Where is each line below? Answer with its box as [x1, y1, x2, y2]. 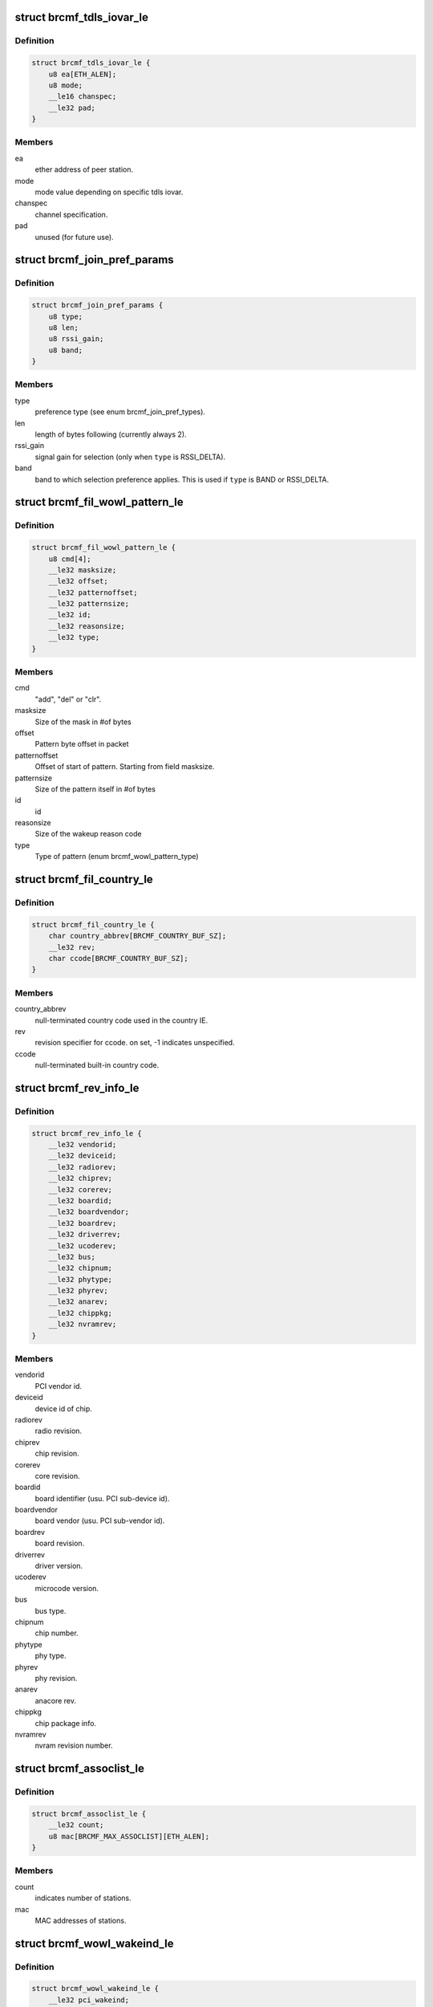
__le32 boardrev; [48, 1219, 117, 1227]
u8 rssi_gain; [48, 334, 104, 344]
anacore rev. [34, 1696, 76, 1705]
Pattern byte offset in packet [34, 739, 129, 749]
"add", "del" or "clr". [34, 694, 102, 704]
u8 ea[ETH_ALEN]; [48, 69, 117, 79]
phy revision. [34, 1673, 78, 1683]
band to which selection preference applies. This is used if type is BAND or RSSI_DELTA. [34, 474, 329, 484]
